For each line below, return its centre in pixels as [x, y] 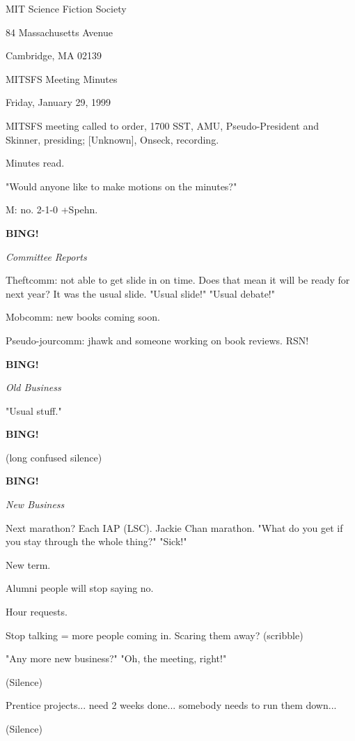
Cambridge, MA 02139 [54, 55]
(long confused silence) [54, 457]
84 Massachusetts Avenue [59, 32]
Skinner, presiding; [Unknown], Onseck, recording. [112, 139]
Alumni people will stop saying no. [80, 588]
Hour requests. [37, 612]
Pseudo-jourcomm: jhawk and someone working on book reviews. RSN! [157, 340]
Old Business [33, 387]
